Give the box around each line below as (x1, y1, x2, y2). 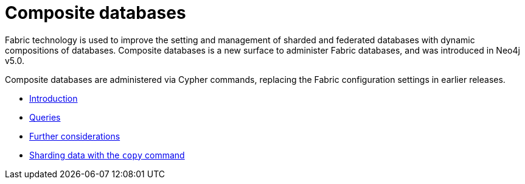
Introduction (29, 93, 78, 104)
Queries (29, 111, 61, 122)
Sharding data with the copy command (29, 149, 185, 160)
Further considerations (29, 130, 120, 141)
